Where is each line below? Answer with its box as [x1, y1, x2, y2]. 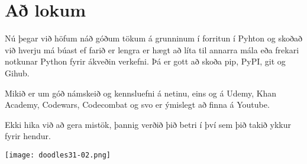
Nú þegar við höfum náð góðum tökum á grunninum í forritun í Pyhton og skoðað [5, 32, 302, 44]
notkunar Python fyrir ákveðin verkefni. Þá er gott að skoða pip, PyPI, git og [5, 55, 286, 67]
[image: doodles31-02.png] [5, 150, 111, 159]
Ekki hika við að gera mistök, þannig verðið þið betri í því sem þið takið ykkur [5, 118, 291, 130]
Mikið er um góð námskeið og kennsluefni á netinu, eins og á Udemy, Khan [5, 86, 277, 99]
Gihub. [5, 66, 30, 79]
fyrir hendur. [5, 130, 51, 142]
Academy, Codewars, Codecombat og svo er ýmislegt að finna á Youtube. [5, 98, 270, 111]
